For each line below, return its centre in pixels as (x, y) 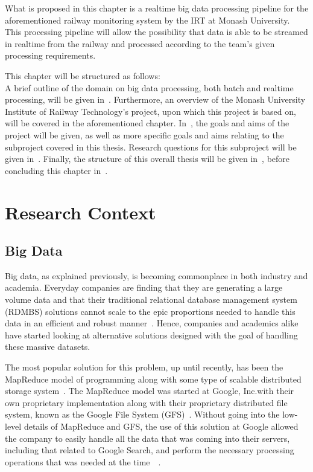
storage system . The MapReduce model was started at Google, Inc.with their (150, 391)
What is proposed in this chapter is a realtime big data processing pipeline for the (157, 8)
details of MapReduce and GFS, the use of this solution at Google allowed (161, 426)
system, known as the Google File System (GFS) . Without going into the (142, 414)
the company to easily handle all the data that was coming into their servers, (147, 438)
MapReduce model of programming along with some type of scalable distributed (153, 379)
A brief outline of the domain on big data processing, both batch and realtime (149, 87)
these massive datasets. (48, 347)
